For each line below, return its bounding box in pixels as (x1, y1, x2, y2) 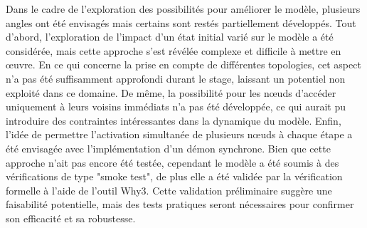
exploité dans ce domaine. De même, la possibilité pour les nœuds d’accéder (6, 85, 336, 100)
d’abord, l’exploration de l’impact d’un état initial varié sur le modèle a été (6, 29, 334, 44)
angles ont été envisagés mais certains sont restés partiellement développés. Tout (6, 15, 356, 30)
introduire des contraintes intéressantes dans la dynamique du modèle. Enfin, (6, 113, 341, 128)
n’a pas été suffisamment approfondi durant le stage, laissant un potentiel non (6, 71, 346, 85)
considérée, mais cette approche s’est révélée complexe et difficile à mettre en (6, 43, 341, 58)
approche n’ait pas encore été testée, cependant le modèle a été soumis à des (6, 155, 339, 170)
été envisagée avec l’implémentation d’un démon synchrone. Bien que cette (6, 140, 331, 155)
